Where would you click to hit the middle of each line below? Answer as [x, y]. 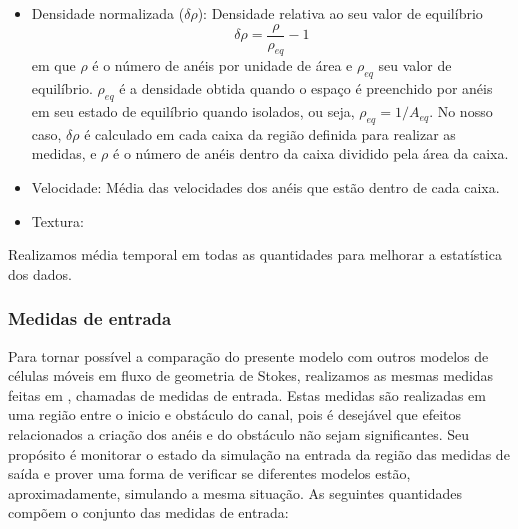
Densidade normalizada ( [108, 13]
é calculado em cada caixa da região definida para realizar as [270, 133]
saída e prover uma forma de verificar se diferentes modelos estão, [209, 473]
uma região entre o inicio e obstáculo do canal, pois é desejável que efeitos [234, 414]
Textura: [57, 220]
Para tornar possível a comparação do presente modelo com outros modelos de [248, 355]
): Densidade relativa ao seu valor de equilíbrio [340, 13]
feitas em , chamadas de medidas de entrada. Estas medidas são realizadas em [247, 394]
